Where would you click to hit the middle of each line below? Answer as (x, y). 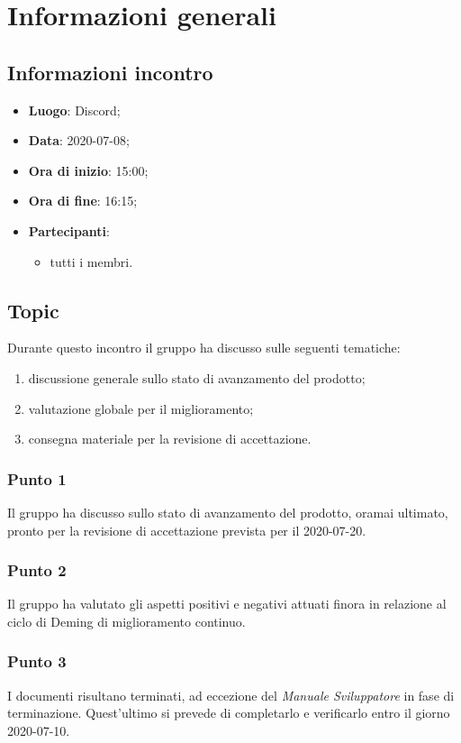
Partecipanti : (69, 230)
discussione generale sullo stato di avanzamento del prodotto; (197, 377)
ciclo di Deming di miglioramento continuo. (127, 621)
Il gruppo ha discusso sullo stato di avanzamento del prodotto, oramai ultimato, (228, 512)
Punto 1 (37, 478)
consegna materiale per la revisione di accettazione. (170, 439)
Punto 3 (37, 661)
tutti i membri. (91, 261)
